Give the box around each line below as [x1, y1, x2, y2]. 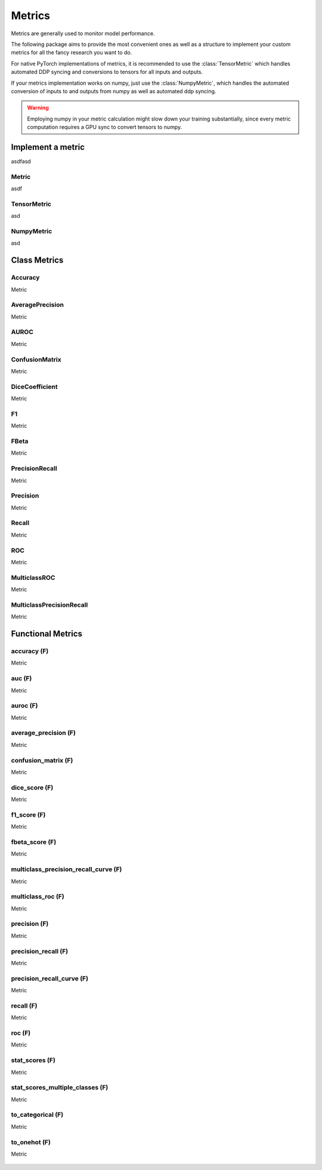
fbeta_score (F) [11, 838, 57, 846]
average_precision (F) [11, 728, 76, 737]
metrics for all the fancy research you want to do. [11, 49, 132, 56]
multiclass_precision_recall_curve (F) [11, 865, 122, 873]
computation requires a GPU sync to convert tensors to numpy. [27, 124, 182, 131]
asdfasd [11, 158, 31, 165]
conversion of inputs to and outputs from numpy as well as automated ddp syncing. [11, 87, 216, 95]
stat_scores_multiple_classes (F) [11, 1083, 109, 1092]
